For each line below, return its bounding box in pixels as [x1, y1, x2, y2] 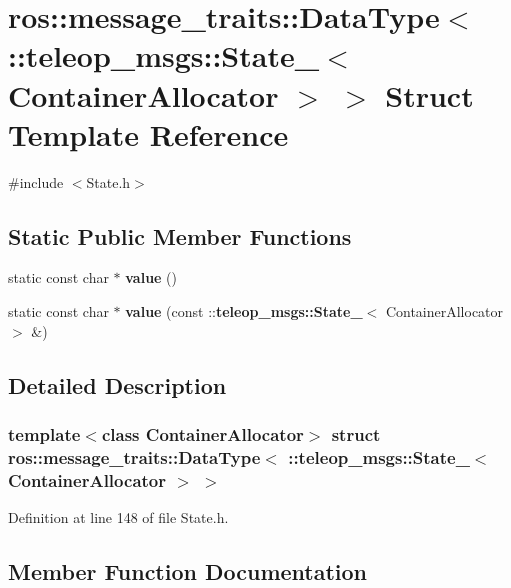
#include [8, 171, 64, 192]
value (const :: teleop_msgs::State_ [125, 301, 363, 322]
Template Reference [8, 113, 289, 154]
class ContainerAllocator [101, 421, 304, 446]
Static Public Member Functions [8, 220, 352, 251]
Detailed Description [8, 369, 227, 400]
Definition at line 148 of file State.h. [8, 507, 229, 528]
